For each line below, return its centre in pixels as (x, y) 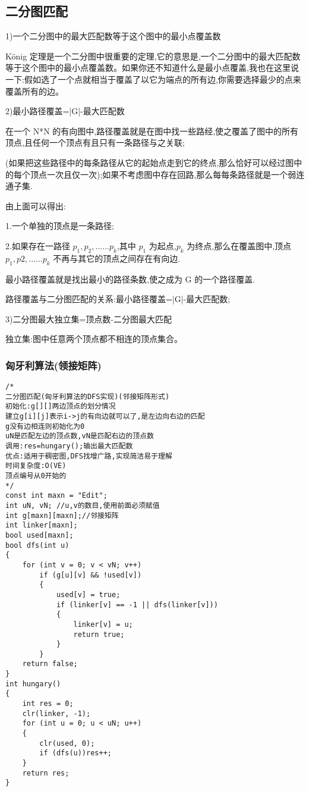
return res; (46, 773)
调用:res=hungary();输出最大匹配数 (69, 446)
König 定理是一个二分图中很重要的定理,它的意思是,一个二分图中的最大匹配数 (153, 56)
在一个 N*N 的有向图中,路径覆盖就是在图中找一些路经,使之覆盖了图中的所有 (152, 131)
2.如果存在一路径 (38, 245)
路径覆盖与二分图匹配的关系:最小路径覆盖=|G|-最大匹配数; (118, 299)
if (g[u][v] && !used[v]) (91, 575)
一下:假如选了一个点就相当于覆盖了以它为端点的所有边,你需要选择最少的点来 (153, 79)
